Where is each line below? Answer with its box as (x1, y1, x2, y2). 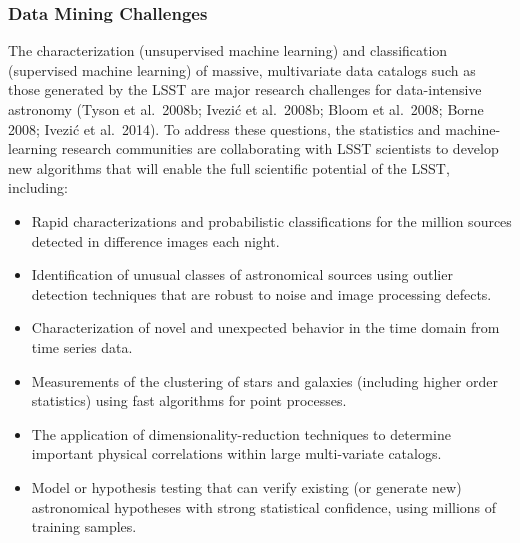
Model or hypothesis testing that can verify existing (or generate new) (31, 476, 462, 497)
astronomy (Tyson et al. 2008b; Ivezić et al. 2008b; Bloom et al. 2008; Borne (8, 99, 484, 119)
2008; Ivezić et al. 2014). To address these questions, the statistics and (8, 118, 441, 139)
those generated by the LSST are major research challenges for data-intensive (8, 79, 482, 100)
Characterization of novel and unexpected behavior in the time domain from (31, 317, 500, 338)
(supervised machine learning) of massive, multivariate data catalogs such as (8, 59, 476, 80)
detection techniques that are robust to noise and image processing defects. (31, 283, 492, 304)
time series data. (31, 336, 133, 357)
